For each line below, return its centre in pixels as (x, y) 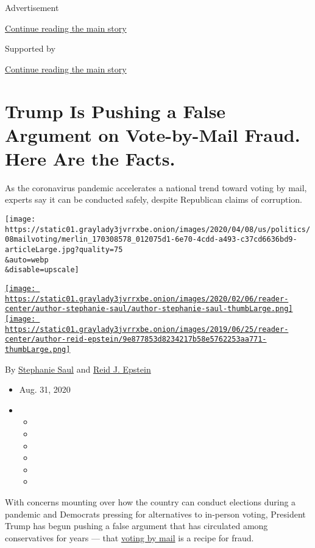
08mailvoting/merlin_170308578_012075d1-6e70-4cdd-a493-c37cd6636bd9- (151, 240)
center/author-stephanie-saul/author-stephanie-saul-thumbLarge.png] (149, 309)
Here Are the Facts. (90, 158)
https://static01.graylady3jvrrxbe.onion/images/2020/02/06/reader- (147, 299)
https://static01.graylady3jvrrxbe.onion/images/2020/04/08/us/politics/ (158, 229)
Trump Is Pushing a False (115, 111)
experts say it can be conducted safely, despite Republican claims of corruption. (154, 199)
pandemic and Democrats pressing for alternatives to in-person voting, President (155, 514)
